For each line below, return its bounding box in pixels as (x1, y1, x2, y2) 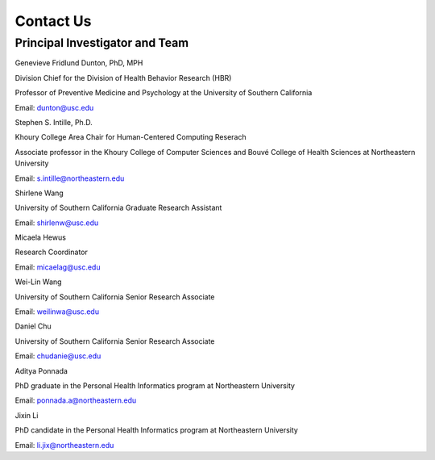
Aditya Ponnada (14, 366, 68, 375)
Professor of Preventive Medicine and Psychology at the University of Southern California (14, 88, 313, 98)
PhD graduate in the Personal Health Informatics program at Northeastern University (14, 380, 296, 391)
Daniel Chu (14, 321, 52, 331)
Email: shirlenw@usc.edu (14, 218, 99, 228)
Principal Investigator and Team (14, 36, 189, 50)
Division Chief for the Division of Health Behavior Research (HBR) (14, 73, 232, 82)
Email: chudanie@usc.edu (14, 351, 101, 361)
